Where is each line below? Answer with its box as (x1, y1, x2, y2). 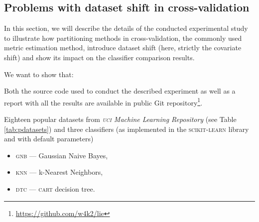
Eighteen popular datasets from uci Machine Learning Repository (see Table (4, 114, 237, 124)
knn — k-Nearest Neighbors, (15, 167, 103, 177)
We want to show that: (4, 69, 74, 79)
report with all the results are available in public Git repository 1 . (4, 96, 203, 108)
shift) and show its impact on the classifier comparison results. (4, 52, 195, 62)
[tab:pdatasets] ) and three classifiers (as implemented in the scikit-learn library (4, 123, 249, 134)
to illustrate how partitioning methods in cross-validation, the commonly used (4, 32, 242, 43)
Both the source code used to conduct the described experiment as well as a (4, 86, 236, 96)
